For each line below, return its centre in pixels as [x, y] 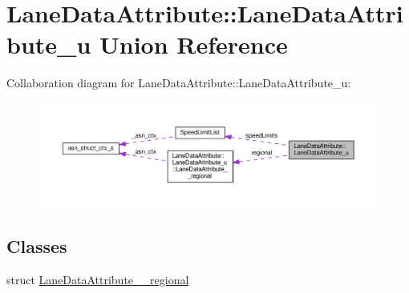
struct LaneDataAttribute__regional [98, 279]
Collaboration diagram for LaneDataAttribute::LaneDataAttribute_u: [179, 83]
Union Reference [194, 44]
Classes [37, 246]
